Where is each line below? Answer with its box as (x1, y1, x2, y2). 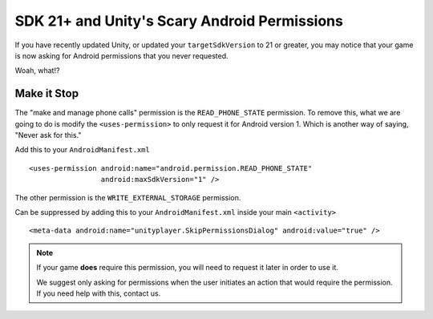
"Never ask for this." (14, 131, 82, 140)
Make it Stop (14, 87, 79, 100)
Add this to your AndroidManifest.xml (14, 145, 150, 155)
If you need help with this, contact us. (36, 289, 161, 298)
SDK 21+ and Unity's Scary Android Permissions (14, 12, 344, 30)
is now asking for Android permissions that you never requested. (14, 50, 229, 60)
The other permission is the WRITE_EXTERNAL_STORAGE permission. (14, 192, 241, 202)
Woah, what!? (14, 66, 60, 75)
